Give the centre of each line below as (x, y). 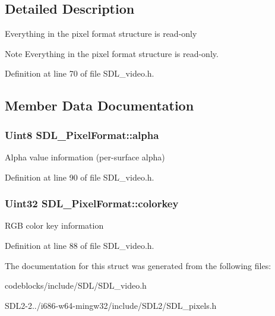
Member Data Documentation (99, 105)
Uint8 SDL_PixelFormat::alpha (82, 135)
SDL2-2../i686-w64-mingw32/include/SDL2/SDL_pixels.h (111, 305)
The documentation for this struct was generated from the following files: (138, 265)
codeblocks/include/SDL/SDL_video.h (76, 285)
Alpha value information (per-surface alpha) (85, 157)
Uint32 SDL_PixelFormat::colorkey (92, 203)
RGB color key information (54, 225)
